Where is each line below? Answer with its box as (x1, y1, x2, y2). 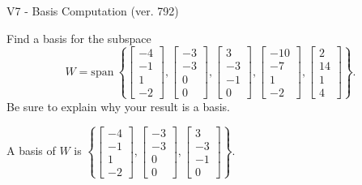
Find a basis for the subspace (6, 29, 151, 46)
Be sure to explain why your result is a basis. (6, 97, 231, 114)
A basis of (6, 142, 56, 159)
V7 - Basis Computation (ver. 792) (6, 2, 179, 19)
